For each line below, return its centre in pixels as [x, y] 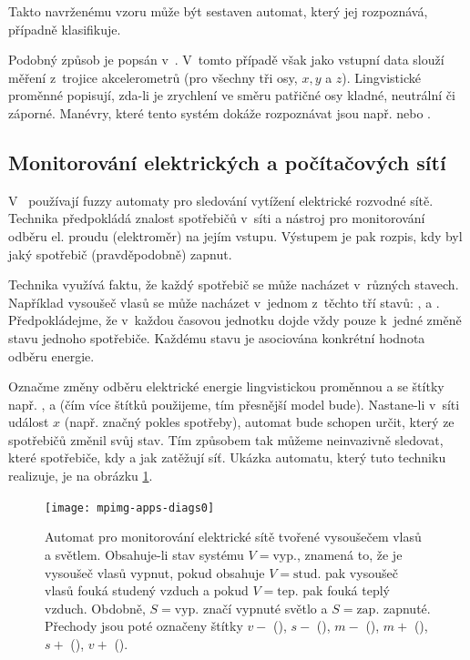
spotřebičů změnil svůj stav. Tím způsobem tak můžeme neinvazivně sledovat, [226, 439]
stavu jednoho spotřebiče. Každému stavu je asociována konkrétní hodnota [217, 337]
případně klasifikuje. [65, 29]
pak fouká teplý [346, 590]
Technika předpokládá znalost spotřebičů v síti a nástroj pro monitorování [217, 218]
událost [29, 422]
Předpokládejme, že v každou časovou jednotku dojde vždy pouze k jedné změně [235, 320]
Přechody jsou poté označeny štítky [144, 626]
